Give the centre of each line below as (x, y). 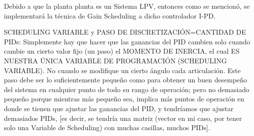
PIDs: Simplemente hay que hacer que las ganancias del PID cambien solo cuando (127, 41)
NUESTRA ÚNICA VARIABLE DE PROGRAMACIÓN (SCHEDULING (115, 60)
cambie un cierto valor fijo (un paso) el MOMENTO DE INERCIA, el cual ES (122, 51)
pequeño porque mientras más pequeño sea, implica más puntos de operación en (124, 99)
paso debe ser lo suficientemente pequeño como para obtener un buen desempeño (126, 80)
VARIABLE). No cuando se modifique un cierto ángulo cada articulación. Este (122, 70)
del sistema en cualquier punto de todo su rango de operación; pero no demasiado (127, 89)
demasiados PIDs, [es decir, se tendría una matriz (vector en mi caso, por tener (123, 118)
